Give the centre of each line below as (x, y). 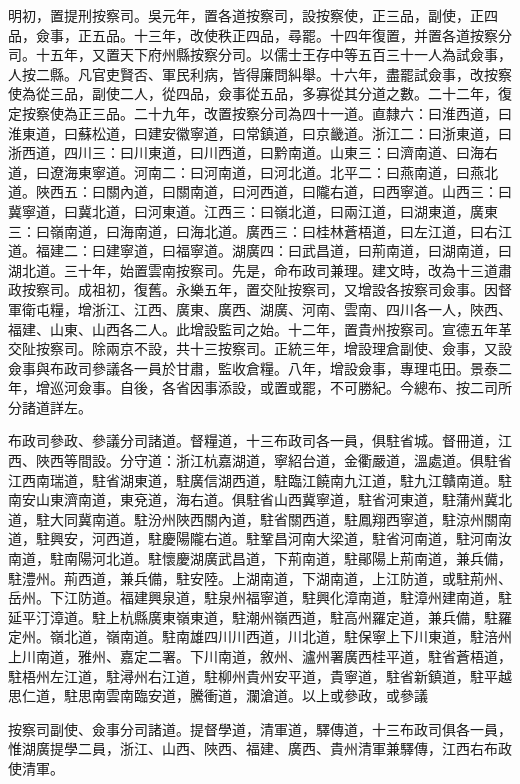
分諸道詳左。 (50, 406)
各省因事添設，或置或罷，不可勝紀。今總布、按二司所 (336, 387)
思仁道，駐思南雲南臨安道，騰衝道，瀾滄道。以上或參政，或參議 (218, 695)
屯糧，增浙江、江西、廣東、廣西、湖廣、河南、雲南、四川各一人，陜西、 (273, 308)
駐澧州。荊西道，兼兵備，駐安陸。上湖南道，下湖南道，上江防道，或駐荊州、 (260, 577)
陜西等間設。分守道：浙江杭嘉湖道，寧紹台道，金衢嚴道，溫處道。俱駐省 (273, 460)
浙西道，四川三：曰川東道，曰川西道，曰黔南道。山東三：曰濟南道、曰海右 (253, 152)
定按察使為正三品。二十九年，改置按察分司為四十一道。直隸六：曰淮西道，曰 (260, 112)
